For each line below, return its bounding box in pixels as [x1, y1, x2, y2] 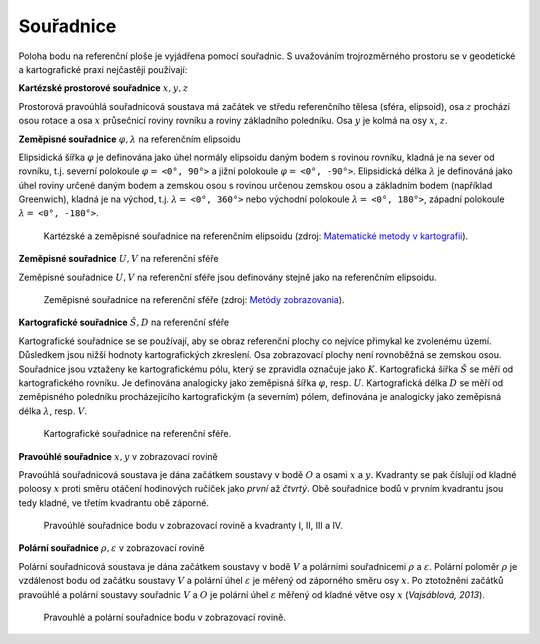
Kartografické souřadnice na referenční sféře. [43, 428, 232, 440]
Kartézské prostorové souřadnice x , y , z [18, 82, 189, 94]
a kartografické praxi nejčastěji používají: [18, 63, 188, 75]
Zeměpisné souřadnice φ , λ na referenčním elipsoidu [18, 133, 241, 145]
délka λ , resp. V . [18, 405, 88, 417]
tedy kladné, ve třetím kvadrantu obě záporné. [18, 496, 210, 509]
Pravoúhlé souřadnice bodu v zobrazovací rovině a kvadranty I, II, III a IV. [43, 520, 344, 532]
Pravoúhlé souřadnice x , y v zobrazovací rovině [18, 450, 219, 462]
